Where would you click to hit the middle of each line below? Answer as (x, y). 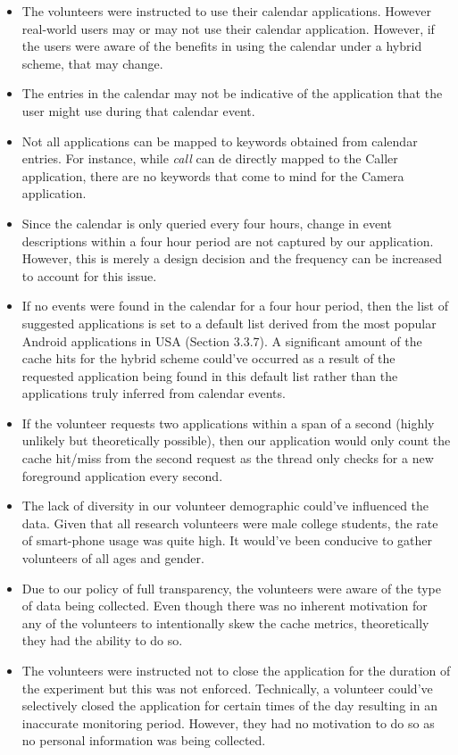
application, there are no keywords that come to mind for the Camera (213, 175)
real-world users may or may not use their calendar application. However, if (228, 28)
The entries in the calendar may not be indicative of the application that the (232, 93)
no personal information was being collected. (144, 740)
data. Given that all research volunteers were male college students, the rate (230, 523)
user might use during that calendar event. (138, 110)
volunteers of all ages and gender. (113, 558)
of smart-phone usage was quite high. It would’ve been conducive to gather (227, 540)
